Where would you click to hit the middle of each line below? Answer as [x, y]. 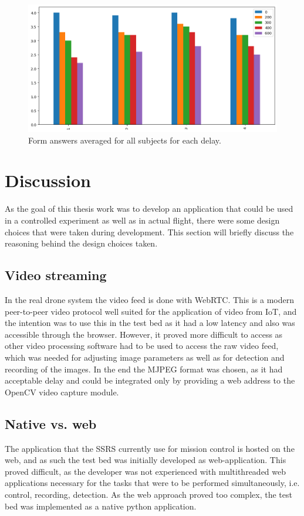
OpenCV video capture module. [62, 392]
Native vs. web [51, 423]
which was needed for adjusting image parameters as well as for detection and [145, 357]
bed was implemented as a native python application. [101, 506]
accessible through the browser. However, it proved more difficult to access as [144, 334]
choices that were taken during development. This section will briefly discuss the [149, 232]
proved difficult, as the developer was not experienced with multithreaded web [146, 471]
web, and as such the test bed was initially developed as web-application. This [146, 460]
